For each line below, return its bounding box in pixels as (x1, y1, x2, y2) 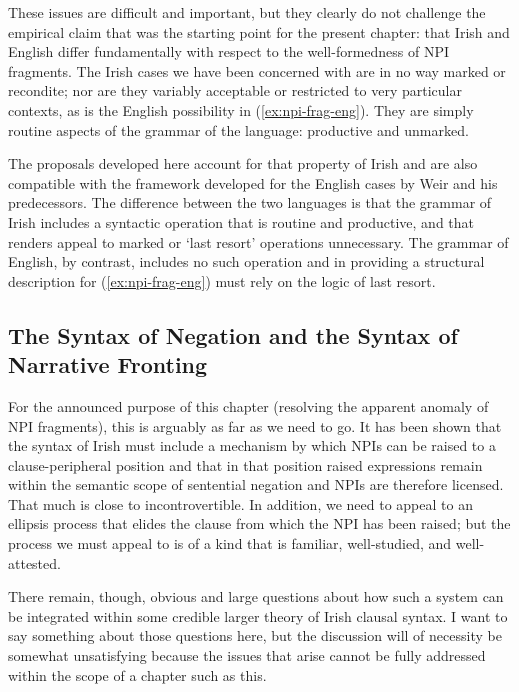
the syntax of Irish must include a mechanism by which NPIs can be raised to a (8, 435, 496, 456)
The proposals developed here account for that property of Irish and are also (8, 153, 478, 174)
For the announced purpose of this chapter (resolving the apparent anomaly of (8, 395, 489, 416)
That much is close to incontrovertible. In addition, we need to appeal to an (8, 493, 473, 514)
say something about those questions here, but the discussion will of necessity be (8, 625, 502, 646)
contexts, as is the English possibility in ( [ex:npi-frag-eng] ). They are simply (8, 99, 474, 120)
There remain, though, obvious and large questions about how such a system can (8, 586, 504, 607)
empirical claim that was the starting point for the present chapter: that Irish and (8, 21, 510, 42)
